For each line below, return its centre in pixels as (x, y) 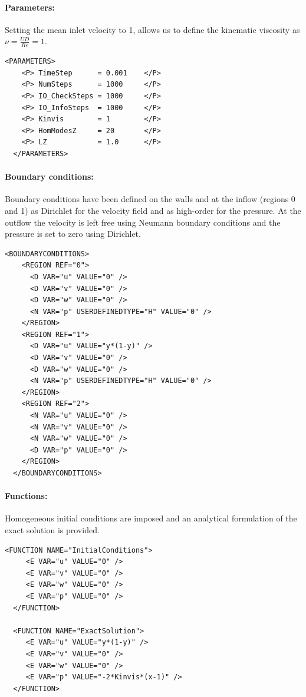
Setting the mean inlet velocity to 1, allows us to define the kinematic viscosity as (152, 29)
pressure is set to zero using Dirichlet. (73, 234)
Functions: (26, 496)
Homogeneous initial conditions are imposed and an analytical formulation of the (151, 518)
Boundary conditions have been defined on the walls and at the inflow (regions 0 (150, 199)
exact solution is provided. (52, 530)
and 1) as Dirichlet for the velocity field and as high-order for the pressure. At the (153, 210)
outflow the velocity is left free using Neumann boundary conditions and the (143, 222)
